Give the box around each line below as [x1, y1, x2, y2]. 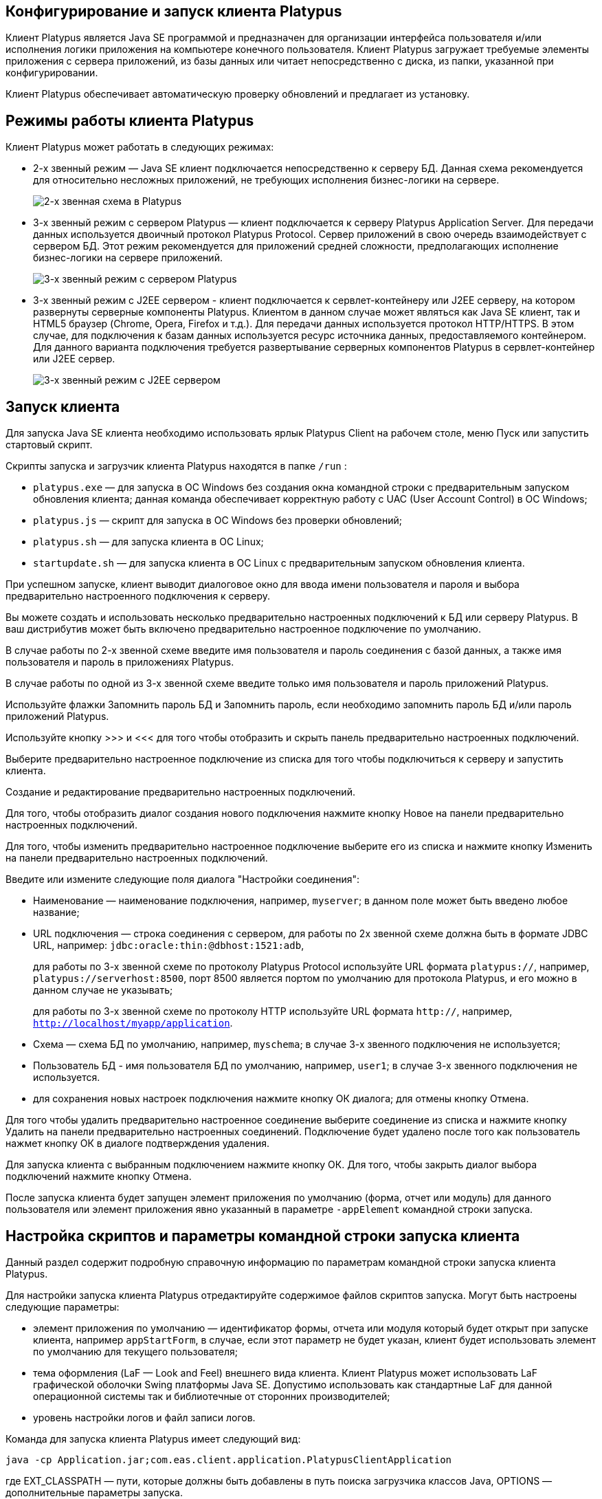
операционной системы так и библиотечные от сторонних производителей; [33, 1390, 390, 1402]
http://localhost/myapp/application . [33, 1017, 233, 1029]
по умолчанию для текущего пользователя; [33, 1345, 238, 1357]
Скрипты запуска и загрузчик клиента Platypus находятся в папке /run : [5, 460, 347, 472]
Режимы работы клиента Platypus [5, 111, 254, 129]
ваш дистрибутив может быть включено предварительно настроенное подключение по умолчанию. [5, 623, 481, 635]
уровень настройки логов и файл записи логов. [33, 1411, 256, 1423]
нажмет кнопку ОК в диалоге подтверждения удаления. [5, 1137, 269, 1150]
